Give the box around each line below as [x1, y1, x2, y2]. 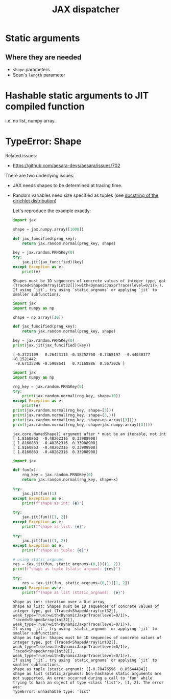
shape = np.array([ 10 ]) [12, 315, 64, 320]
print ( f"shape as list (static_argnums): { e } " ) [22, 590, 125, 595]
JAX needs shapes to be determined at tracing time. [12, 182, 123, 188]
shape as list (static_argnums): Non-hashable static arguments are [12, 671, 162, 676]
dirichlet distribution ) [12, 197, 57, 203]
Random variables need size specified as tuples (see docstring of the [12, 192, 159, 198]
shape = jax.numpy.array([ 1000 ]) [12, 227, 84, 232]
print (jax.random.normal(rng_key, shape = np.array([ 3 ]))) [12, 417, 137, 422]
